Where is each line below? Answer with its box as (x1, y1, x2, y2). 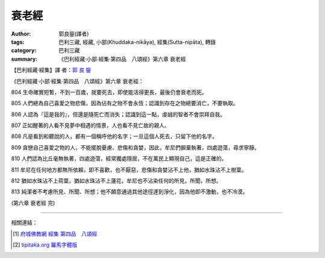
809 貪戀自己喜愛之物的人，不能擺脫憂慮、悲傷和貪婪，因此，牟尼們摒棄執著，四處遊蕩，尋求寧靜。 (11, 143, 260, 151)
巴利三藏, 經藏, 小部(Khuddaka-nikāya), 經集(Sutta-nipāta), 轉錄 (58, 38, 216, 45)
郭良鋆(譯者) (58, 30, 90, 37)
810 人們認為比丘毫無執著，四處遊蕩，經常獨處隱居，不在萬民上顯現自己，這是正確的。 (11, 155, 227, 162)
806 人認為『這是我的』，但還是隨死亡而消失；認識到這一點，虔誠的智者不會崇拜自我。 (11, 110, 226, 118)
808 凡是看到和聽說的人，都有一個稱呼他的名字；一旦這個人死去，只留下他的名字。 (11, 133, 218, 140)
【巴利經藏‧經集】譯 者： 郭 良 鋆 (11, 66, 91, 74)
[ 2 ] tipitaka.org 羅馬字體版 (13, 241, 78, 248)
